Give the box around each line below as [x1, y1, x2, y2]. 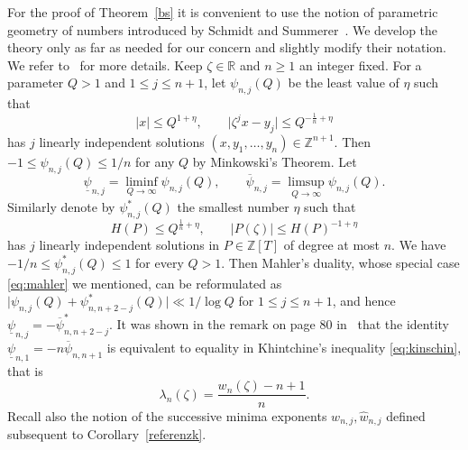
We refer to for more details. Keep [7, 55, 203, 74]
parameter [7, 73, 64, 92]
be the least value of [288, 73, 399, 92]
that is [7, 361, 43, 380]
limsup [288, 175, 325, 188]
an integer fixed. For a [298, 55, 422, 74]
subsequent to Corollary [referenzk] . [7, 424, 206, 443]
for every [135, 253, 184, 271]
